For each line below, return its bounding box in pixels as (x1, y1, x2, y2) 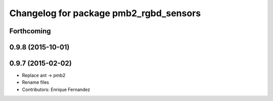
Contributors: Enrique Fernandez (22, 86, 90, 92)
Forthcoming (9, 27, 51, 35)
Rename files (22, 79, 49, 85)
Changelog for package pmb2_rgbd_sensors (9, 8, 201, 19)
